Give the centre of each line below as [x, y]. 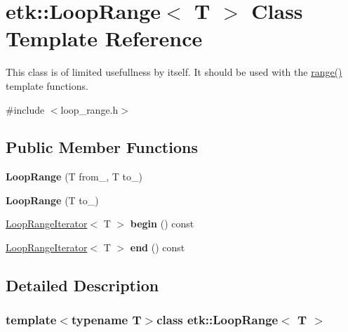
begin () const [162, 224]
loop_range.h [89, 109]
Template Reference [104, 38]
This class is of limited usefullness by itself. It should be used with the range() [174, 72]
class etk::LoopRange [217, 320]
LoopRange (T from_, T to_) [74, 177]
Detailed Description [82, 285]
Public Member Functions [102, 147]
